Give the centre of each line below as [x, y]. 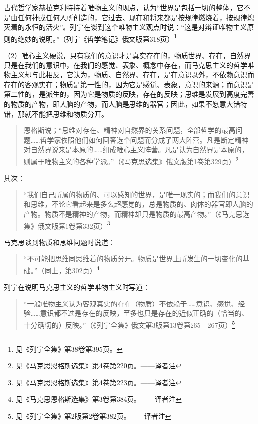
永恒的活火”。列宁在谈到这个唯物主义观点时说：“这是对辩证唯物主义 [136, 27]
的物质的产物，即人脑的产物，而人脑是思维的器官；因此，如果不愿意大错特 [126, 104]
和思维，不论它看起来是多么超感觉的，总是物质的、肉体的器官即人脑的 [138, 204]
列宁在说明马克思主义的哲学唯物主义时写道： [77, 287]
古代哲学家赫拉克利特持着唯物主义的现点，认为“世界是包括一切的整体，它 [124, 7]
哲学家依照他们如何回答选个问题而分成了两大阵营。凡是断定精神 [144, 140]
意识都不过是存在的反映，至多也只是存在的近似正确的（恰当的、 [144, 313]
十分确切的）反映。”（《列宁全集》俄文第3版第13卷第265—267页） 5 [129, 324]
